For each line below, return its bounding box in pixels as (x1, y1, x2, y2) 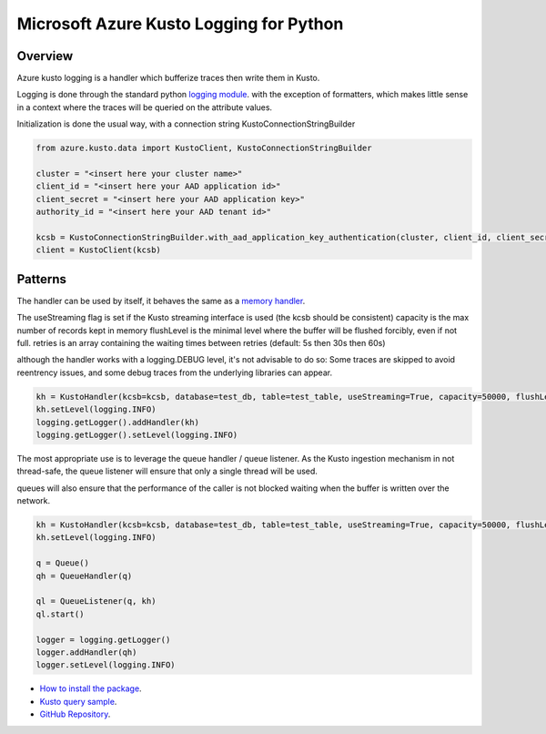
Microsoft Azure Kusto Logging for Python (16, 14, 344, 34)
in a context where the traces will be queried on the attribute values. (16, 101, 273, 113)
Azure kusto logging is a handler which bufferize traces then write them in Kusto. (16, 73, 320, 84)
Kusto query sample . (39, 696, 117, 707)
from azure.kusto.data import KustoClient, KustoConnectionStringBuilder (35, 143, 372, 154)
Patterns (16, 271, 67, 287)
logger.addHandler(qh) (35, 647, 137, 658)
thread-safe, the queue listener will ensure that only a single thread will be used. (16, 465, 318, 477)
